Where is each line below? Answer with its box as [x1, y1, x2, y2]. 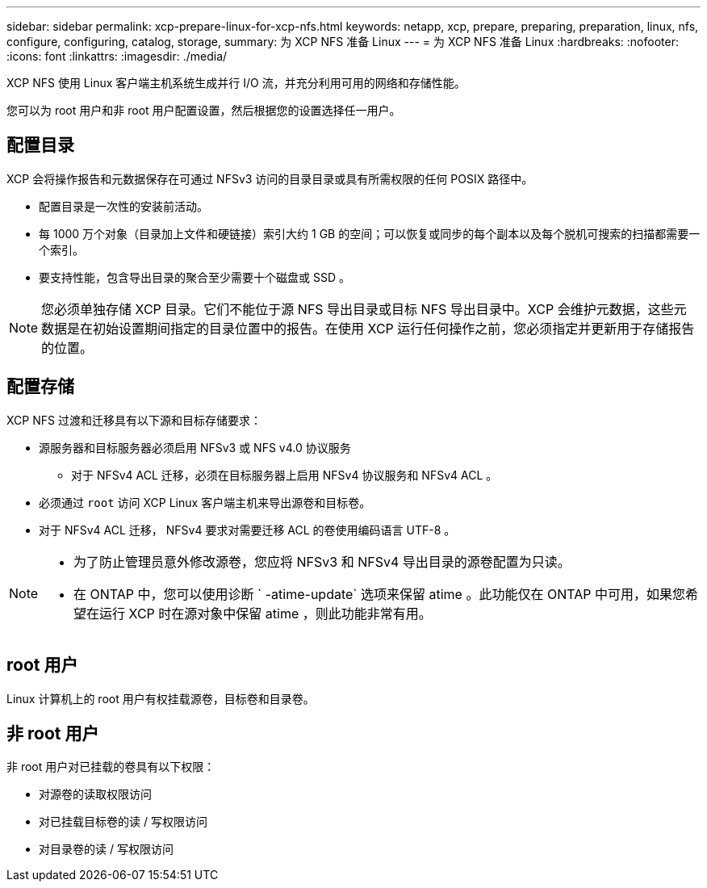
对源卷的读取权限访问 [39, 787, 152, 802]
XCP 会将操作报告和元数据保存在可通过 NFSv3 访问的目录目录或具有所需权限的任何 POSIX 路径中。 [6, 171, 533, 186]
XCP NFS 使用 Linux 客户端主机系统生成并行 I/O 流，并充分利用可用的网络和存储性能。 [6, 76, 466, 90]
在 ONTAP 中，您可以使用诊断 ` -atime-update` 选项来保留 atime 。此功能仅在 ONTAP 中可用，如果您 [73, 585, 685, 602]
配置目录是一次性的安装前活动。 [39, 199, 208, 213]
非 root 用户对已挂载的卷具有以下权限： [6, 760, 215, 774]
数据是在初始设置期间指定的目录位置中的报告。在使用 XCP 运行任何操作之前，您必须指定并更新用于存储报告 [41, 320, 695, 337]
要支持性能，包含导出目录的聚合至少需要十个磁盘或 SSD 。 [39, 270, 350, 284]
